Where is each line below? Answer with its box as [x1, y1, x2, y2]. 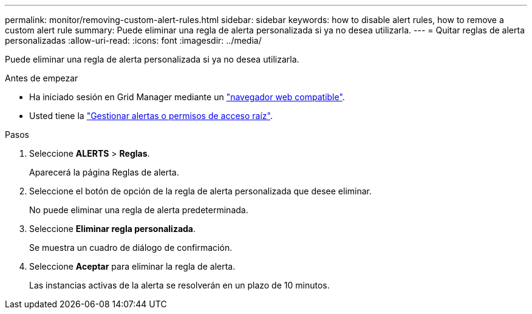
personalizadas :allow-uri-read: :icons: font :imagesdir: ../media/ [5, 35, 262, 46]
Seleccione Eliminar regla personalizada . [29, 224, 196, 234]
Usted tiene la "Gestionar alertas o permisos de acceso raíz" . [29, 111, 273, 121]
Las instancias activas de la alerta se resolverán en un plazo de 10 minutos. [29, 280, 330, 290]
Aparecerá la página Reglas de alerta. [29, 167, 179, 177]
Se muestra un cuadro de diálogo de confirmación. [29, 242, 233, 253]
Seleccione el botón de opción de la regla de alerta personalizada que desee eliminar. [29, 186, 372, 196]
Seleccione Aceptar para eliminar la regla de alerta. [29, 261, 236, 271]
